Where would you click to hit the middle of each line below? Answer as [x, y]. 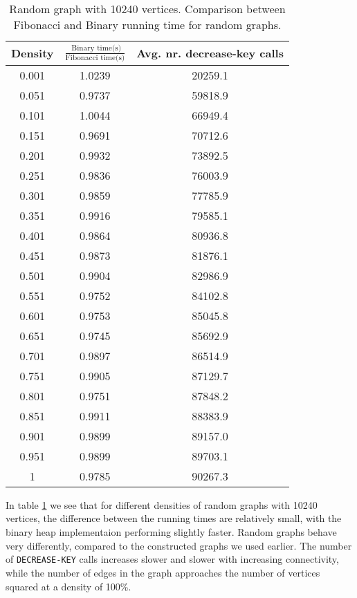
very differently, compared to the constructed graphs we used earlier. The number [179, 545]
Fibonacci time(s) [95, 57]
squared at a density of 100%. [68, 586]
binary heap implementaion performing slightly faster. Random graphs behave [171, 532]
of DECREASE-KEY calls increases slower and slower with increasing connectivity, [172, 559]
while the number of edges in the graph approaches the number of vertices [163, 572]
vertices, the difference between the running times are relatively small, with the [174, 518]
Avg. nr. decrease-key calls [210, 53]
